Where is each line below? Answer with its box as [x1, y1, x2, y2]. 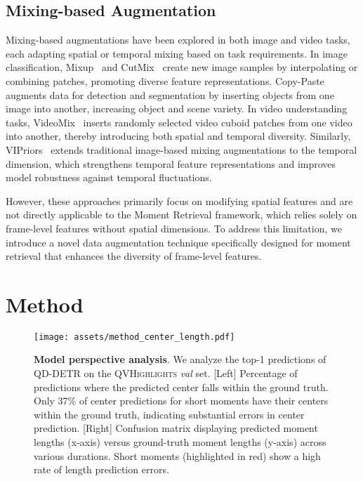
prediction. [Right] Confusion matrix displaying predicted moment [34, 421, 318, 435]
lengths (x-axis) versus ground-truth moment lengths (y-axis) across [34, 435, 326, 449]
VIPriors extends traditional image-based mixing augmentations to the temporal [6, 142, 357, 157]
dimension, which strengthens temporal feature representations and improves [6, 156, 336, 171]
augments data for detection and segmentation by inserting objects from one [6, 87, 334, 102]
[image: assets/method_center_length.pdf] [34, 331, 235, 342]
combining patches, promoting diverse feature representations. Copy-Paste [6, 73, 324, 88]
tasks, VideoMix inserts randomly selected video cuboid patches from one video [6, 114, 352, 129]
